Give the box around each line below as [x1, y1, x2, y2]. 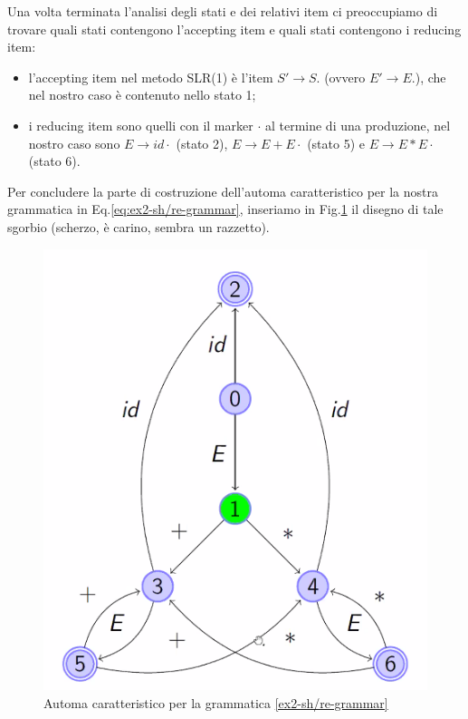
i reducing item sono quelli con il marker [28, 115, 253, 134]
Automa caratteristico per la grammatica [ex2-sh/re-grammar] [43, 693, 388, 712]
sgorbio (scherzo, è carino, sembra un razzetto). [7, 217, 270, 236]
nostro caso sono [28, 133, 120, 152]
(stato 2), [176, 133, 228, 152]
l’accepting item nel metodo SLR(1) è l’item [28, 67, 273, 86]
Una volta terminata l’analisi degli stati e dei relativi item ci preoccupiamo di [7, 2, 438, 20]
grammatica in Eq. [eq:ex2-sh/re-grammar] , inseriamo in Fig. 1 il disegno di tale [7, 199, 444, 219]
